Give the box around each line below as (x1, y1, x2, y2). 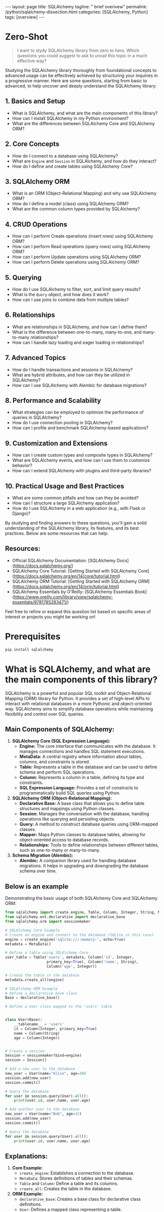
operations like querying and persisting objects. (19, 816, 116, 822)
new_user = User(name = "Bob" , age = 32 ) (5, 1112, 82, 1117)
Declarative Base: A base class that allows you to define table (19, 800, 145, 806)
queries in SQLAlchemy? (12, 414, 62, 420)
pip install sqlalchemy (5, 647, 54, 652)
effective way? (17, 58, 47, 64)
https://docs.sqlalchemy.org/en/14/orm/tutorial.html (14, 583, 118, 589)
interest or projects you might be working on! (5, 614, 96, 619)
